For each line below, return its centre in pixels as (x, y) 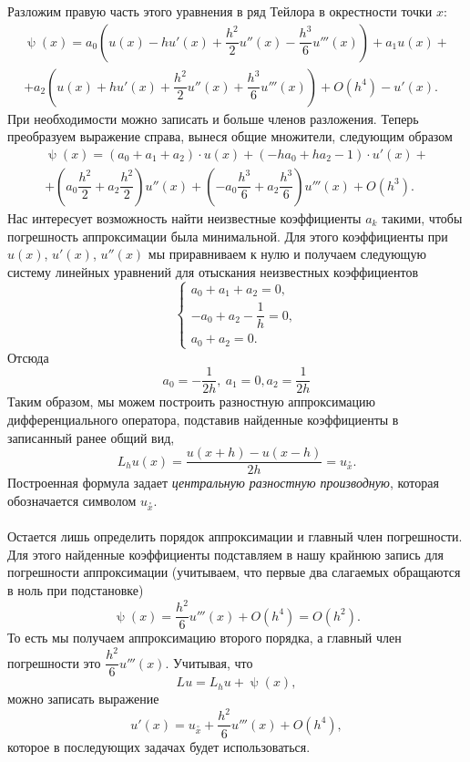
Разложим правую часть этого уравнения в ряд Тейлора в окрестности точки (220, 11)
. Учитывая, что (209, 662)
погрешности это (54, 662)
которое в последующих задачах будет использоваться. (159, 746)
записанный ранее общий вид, (91, 437)
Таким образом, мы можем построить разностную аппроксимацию (191, 402)
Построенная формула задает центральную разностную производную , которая (223, 483)
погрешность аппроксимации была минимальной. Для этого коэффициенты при (228, 236)
